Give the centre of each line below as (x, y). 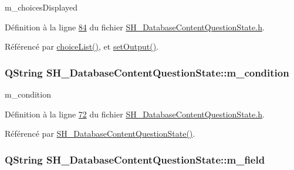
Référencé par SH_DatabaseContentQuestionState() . (100, 133)
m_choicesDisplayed (41, 7)
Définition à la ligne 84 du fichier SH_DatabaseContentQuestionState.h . (135, 27)
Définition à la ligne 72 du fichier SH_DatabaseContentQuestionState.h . (135, 114)
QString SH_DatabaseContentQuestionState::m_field (135, 159)
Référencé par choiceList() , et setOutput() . (82, 46)
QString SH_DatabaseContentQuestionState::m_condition (147, 72)
